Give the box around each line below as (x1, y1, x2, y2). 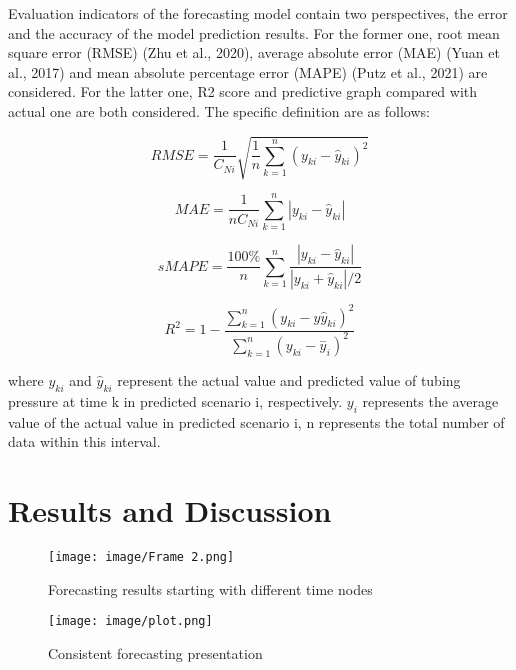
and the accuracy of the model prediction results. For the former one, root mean (8, 22, 500, 43)
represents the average (362, 390, 499, 411)
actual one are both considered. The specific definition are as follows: (8, 100, 430, 121)
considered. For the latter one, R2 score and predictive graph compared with (8, 81, 478, 102)
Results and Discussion (8, 489, 332, 530)
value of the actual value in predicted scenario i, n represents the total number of (8, 411, 505, 432)
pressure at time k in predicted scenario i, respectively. (8, 390, 343, 411)
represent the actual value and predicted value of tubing (117, 369, 461, 390)
